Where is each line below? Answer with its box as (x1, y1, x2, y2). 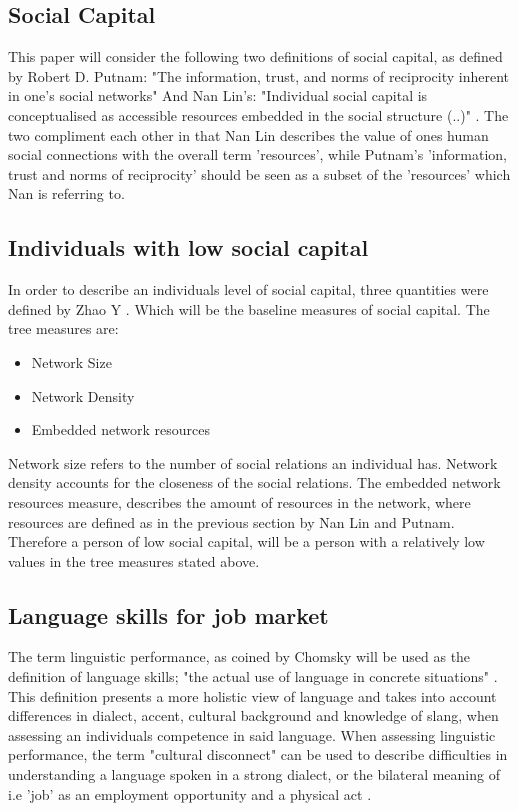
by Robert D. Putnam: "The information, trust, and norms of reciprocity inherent (8, 65, 509, 86)
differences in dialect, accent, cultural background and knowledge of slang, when (8, 705, 499, 726)
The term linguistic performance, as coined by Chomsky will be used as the (8, 646, 471, 667)
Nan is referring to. (8, 183, 125, 204)
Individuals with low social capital (8, 232, 369, 263)
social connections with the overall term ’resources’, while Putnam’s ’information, (8, 144, 507, 165)
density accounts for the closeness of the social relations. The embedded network (8, 472, 501, 493)
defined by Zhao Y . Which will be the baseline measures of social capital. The (8, 298, 490, 319)
